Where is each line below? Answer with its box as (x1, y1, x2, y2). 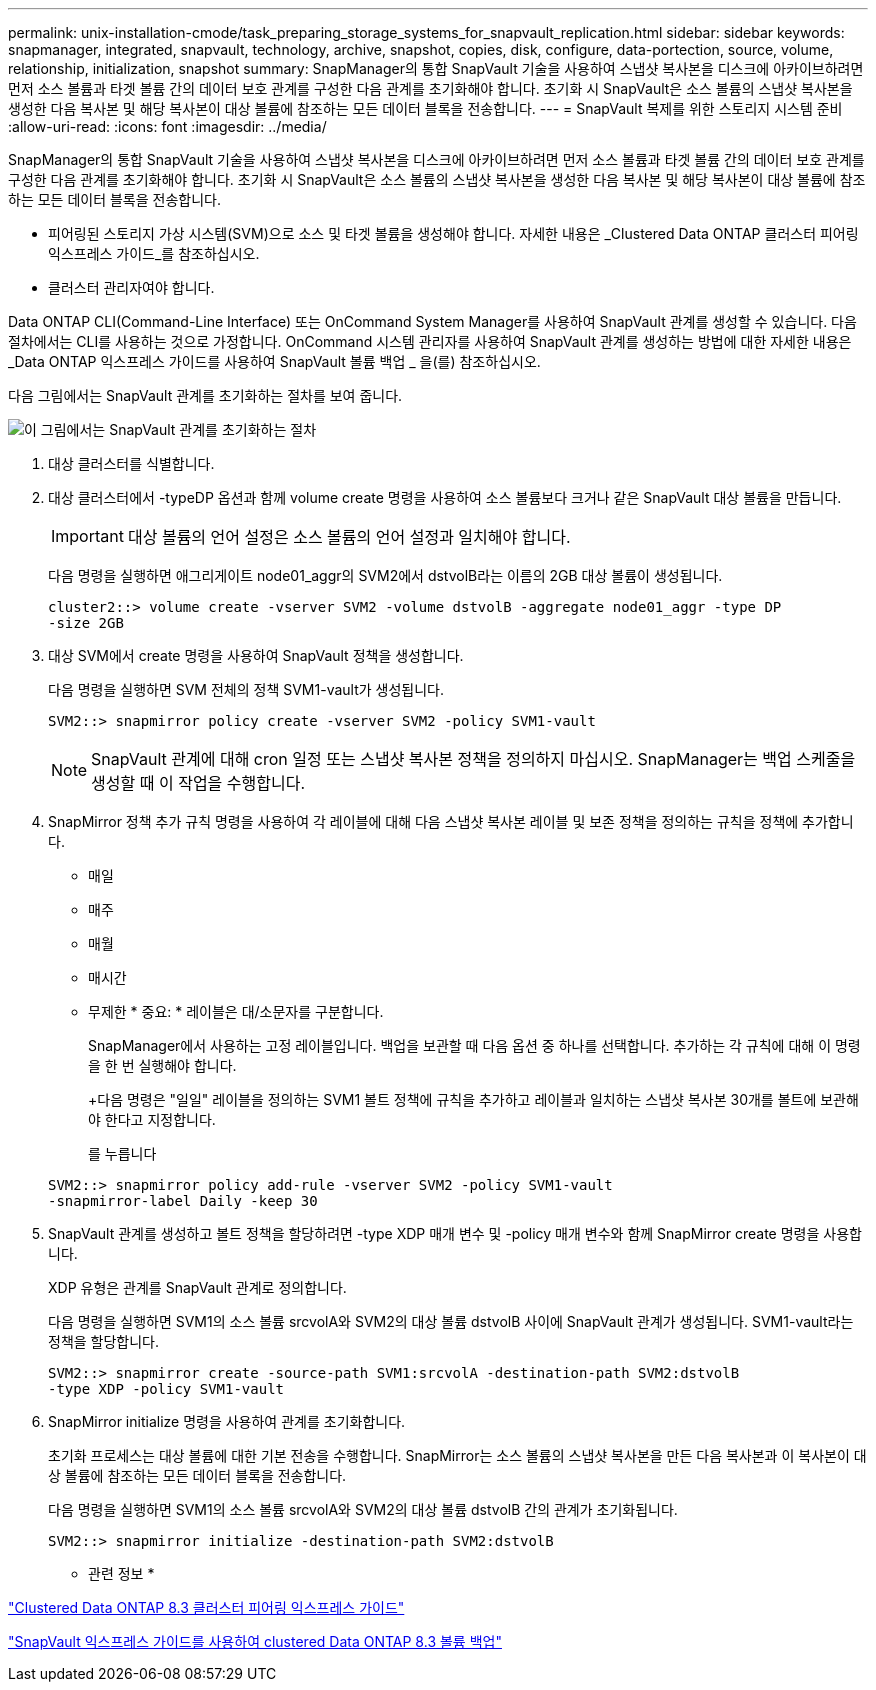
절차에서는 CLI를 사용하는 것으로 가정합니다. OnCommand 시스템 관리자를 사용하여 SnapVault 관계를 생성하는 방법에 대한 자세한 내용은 (8, 333, 852, 350)
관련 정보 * (88, 1565, 155, 1582)
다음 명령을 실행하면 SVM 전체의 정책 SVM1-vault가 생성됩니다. (48, 681, 445, 698)
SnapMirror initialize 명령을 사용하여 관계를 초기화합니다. (48, 1413, 406, 1430)
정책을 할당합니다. (48, 1333, 160, 1350)
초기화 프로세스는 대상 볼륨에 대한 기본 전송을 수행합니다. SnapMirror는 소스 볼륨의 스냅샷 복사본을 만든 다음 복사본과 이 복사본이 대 (48, 1447, 867, 1464)
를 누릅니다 (88, 1145, 157, 1162)
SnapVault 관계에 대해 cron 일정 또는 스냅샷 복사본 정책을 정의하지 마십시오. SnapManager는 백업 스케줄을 (91, 749, 856, 769)
